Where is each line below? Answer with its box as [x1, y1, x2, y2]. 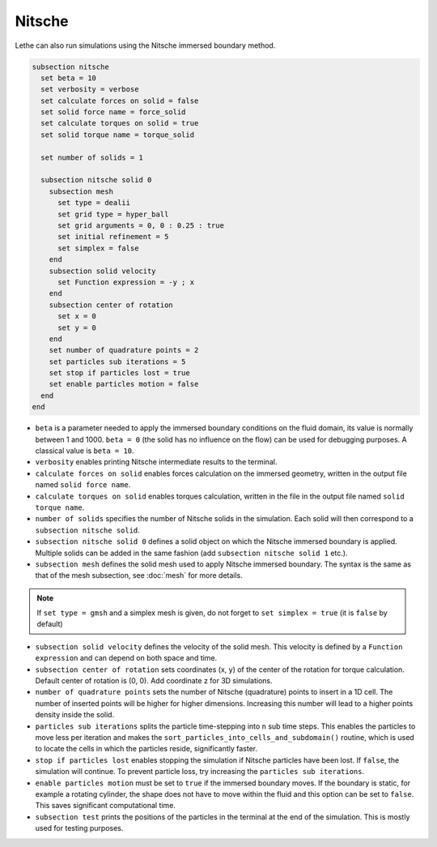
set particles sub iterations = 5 [49, 357, 186, 366]
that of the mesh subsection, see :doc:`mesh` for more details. [35, 571, 243, 580]
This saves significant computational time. [35, 801, 176, 811]
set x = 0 [57, 312, 97, 321]
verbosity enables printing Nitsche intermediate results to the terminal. [35, 457, 278, 467]
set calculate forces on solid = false [40, 96, 199, 105]
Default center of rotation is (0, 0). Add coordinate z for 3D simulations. [35, 676, 273, 686]
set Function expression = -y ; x [57, 277, 194, 287]
